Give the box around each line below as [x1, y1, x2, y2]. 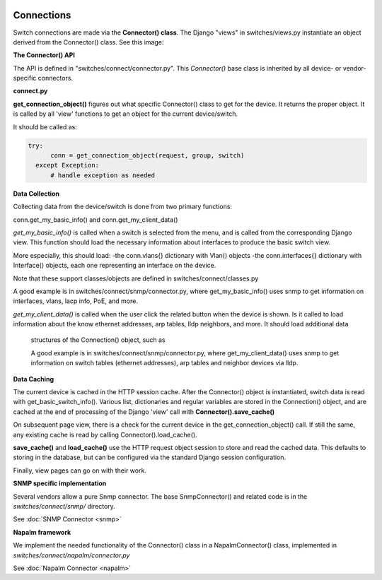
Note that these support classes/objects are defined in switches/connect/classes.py [13, 274, 259, 283]
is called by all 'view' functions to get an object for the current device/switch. [13, 110, 238, 118]
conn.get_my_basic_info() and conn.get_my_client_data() [13, 215, 178, 224]
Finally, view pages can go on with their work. [13, 466, 146, 475]
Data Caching [13, 374, 54, 383]
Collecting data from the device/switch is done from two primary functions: [13, 202, 233, 211]
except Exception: [35, 161, 99, 170]
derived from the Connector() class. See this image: [13, 37, 164, 46]
